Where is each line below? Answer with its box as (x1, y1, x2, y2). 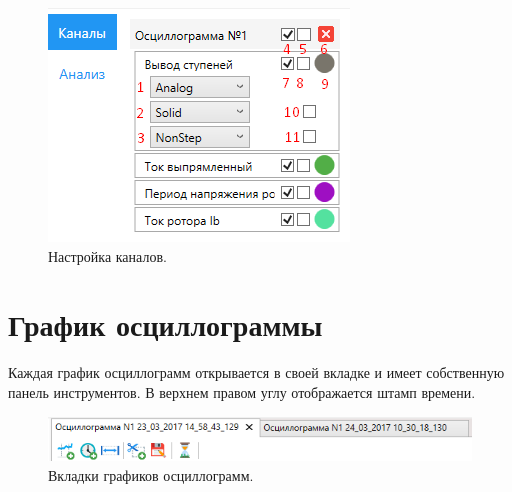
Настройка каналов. (48, 245, 167, 266)
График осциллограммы (8, 304, 323, 345)
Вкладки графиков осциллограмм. (48, 464, 254, 485)
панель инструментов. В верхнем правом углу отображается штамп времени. (8, 381, 476, 402)
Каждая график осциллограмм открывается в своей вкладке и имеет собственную (8, 362, 505, 383)
